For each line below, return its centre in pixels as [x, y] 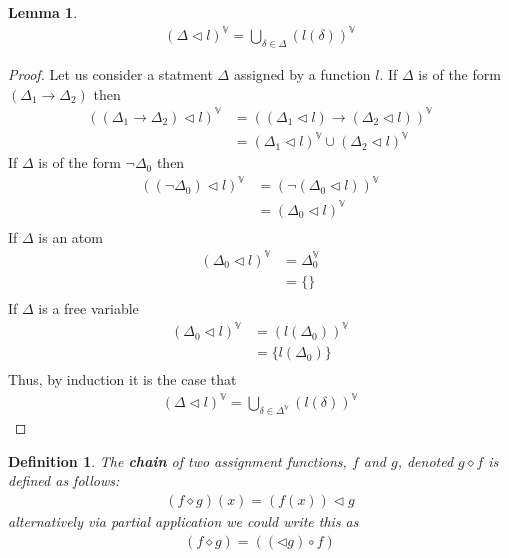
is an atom [70, 236]
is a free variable [88, 308]
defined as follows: [64, 480]
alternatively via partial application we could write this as [183, 520]
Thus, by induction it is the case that [122, 379]
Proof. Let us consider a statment [110, 73]
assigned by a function [302, 73]
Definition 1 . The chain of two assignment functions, [177, 460]
